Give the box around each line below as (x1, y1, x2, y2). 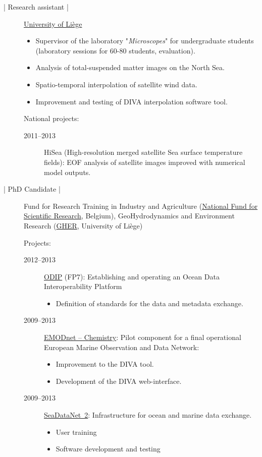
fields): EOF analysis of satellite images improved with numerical (44, 156, 245, 167)
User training (56, 426, 97, 437)
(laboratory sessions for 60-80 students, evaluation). (35, 45, 195, 55)
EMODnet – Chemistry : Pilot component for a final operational (44, 332, 241, 342)
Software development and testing (56, 443, 161, 454)
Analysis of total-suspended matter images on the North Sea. (35, 62, 225, 73)
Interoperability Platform (44, 281, 122, 292)
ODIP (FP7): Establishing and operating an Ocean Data (44, 271, 220, 281)
